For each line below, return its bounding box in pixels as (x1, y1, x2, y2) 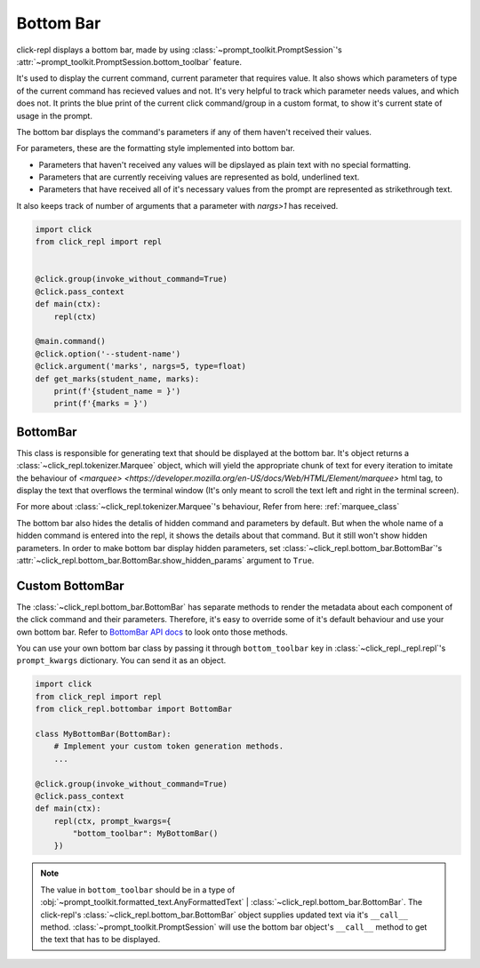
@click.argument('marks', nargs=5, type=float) (35, 361, 246, 372)
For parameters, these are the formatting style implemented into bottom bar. (16, 143, 295, 154)
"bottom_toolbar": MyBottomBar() (72, 828, 219, 839)
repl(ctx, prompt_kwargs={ (53, 816, 172, 826)
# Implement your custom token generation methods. (53, 741, 284, 751)
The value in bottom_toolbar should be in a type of (40, 884, 236, 895)
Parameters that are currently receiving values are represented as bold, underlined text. (38, 172, 360, 182)
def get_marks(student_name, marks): (35, 373, 200, 384)
